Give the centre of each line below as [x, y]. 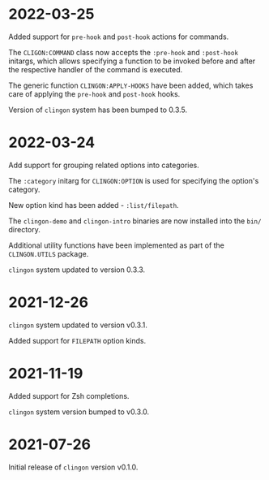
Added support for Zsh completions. [69, 396]
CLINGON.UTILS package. [49, 253]
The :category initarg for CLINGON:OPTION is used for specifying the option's [134, 180]
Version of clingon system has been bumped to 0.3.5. [98, 110]
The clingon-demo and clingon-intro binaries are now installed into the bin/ [135, 221]
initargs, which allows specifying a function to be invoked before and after [132, 61]
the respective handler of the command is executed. [96, 69]
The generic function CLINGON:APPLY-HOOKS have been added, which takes [131, 85]
